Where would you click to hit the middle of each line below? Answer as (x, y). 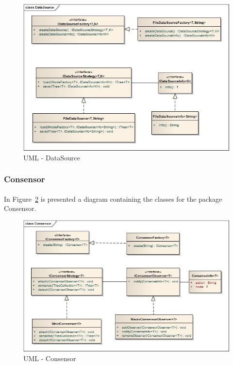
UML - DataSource (52, 157)
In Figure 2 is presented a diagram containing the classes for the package (113, 199)
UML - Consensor (50, 358)
